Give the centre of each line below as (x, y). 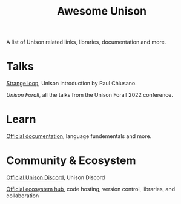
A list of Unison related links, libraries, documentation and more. (86, 42)
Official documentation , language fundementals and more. (79, 136)
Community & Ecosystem (71, 161)
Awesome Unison (102, 11)
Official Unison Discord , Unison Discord (56, 177)
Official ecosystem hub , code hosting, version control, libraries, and (91, 189)
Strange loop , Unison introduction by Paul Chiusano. (72, 84)
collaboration (23, 196)
